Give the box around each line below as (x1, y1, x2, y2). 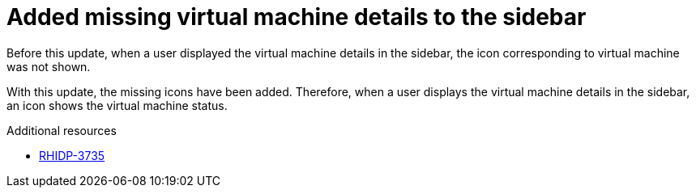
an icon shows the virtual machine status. (6, 98, 228, 112)
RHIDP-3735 (39, 148, 105, 162)
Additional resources (6, 123, 117, 137)
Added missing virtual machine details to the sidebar (6, 3, 587, 31)
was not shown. (6, 59, 91, 74)
